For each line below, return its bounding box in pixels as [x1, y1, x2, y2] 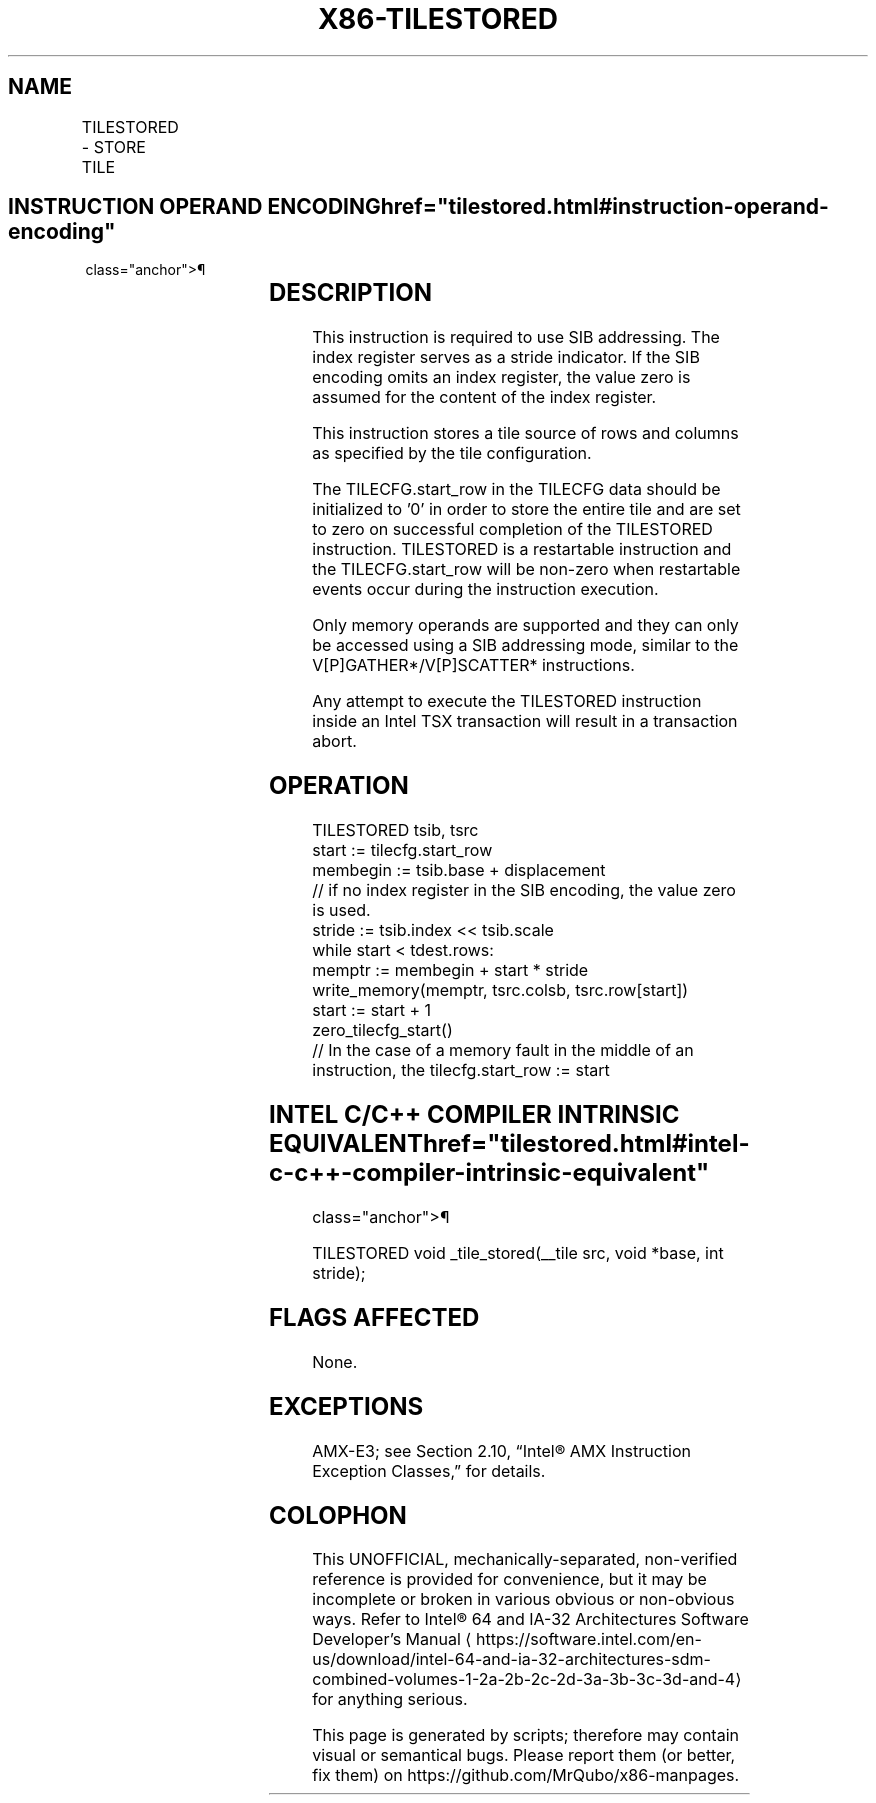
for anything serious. [312, 1689, 468, 1710]
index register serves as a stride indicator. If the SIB [312, 347, 700, 368]
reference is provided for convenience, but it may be [312, 1569, 707, 1590]
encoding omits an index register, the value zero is [312, 367, 691, 388]
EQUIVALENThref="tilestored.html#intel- [269, 1129, 750, 1159]
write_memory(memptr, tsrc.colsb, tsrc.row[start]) [312, 980, 689, 1001]
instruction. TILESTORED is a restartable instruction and [312, 539, 732, 560]
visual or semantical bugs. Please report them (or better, [312, 1745, 736, 1766]
